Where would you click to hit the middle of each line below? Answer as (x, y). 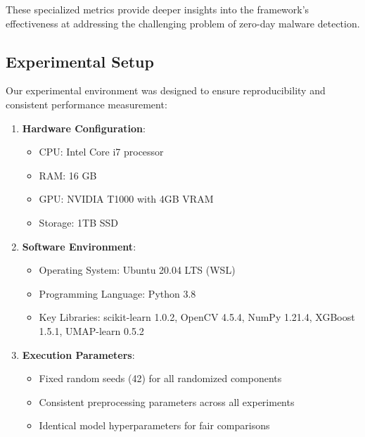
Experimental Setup (80, 61)
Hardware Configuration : (84, 128)
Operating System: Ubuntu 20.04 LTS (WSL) (137, 270)
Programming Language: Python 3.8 (117, 293)
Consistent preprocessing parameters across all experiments (167, 401)
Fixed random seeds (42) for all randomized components (160, 378)
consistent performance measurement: (87, 104)
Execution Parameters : (78, 354)
